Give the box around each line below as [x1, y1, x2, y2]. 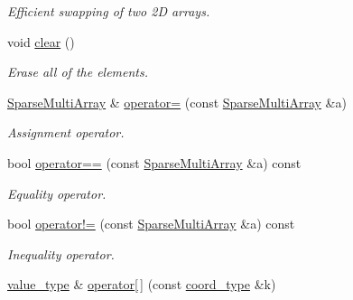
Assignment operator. [7, 123, 125, 142]
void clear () [7, 32, 75, 51]
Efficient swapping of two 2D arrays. [7, 2, 210, 20]
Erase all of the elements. [7, 62, 149, 81]
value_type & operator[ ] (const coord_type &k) [7, 275, 276, 294]
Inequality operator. [7, 244, 115, 263]
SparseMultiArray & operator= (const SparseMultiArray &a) [7, 92, 347, 111]
